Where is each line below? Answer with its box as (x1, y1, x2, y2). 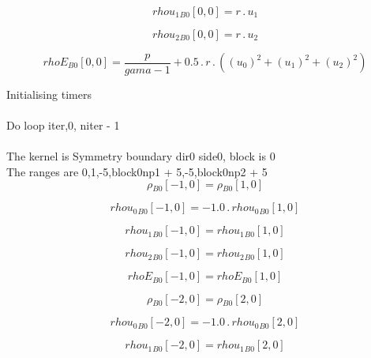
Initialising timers (6, 85, 92, 102)
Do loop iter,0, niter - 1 (6, 116, 120, 133)
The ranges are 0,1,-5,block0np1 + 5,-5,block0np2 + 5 (6, 163, 268, 179)
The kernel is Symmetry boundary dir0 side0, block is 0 (6, 147, 275, 164)
